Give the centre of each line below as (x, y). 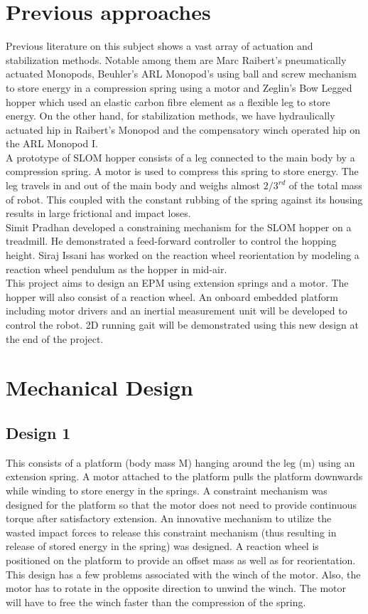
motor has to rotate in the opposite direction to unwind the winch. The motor (176, 588)
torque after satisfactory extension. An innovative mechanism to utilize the (169, 518)
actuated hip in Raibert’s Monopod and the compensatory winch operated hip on (183, 129)
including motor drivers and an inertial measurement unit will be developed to (177, 311)
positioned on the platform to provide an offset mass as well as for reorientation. (181, 560)
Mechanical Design (99, 387)
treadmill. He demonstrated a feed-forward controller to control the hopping (171, 241)
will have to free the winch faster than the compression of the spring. (156, 602)
